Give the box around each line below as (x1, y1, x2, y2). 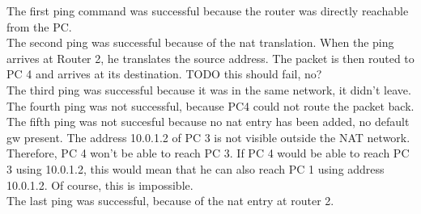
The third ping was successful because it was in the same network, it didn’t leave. (6, 81, 411, 98)
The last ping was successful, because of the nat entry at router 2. (6, 192, 334, 209)
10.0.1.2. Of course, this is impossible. (6, 176, 193, 193)
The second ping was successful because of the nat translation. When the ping (6, 34, 394, 51)
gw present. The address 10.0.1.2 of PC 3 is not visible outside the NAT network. (6, 128, 410, 145)
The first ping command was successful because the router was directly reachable (6, 2, 409, 19)
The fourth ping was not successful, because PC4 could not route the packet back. (6, 97, 415, 114)
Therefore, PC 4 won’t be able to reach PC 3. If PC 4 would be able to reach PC (6, 145, 410, 162)
